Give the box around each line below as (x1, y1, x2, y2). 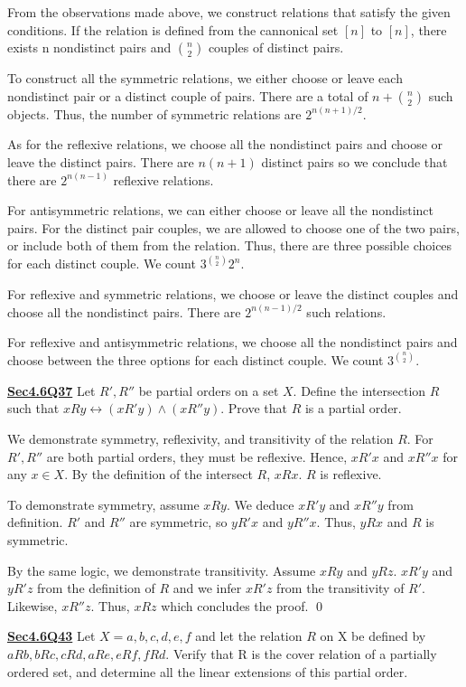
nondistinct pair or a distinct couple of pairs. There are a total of (7, 86, 368, 105)
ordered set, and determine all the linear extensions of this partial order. (7, 662, 408, 681)
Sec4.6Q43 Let (7, 626, 96, 645)
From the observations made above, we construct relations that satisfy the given (7, 3, 451, 21)
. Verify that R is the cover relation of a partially (165, 644, 437, 663)
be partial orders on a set (138, 381, 279, 400)
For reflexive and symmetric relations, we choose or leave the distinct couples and (7, 284, 459, 303)
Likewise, (7, 596, 58, 615)
